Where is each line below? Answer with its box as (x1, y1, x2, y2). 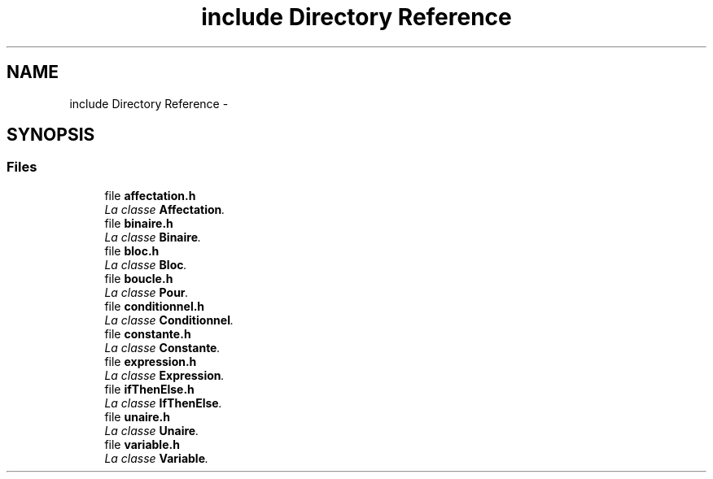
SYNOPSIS (7, 124, 95, 146)
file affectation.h (104, 188, 196, 202)
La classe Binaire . (104, 229, 202, 244)
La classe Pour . (104, 285, 189, 299)
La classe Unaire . (104, 423, 199, 438)
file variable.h (104, 437, 180, 451)
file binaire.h (104, 216, 173, 230)
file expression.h (104, 354, 197, 368)
